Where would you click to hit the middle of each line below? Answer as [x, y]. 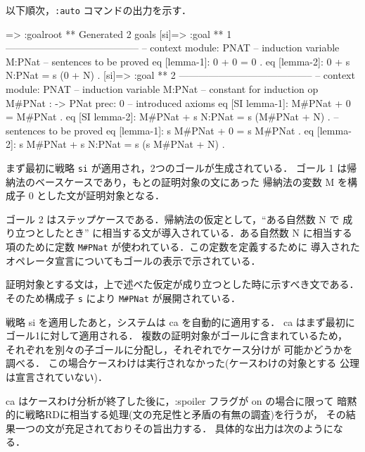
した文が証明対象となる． [105, 195]
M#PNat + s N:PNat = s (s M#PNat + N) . [126, 144]
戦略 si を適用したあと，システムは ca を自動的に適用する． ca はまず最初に [180, 321]
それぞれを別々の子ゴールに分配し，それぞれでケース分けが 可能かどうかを [179, 349]
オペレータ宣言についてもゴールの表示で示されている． [133, 260]
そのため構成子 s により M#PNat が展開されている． [123, 297]
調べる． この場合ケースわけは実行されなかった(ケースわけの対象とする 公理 [182, 363]
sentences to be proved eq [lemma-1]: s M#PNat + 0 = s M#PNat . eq [160, 130]
